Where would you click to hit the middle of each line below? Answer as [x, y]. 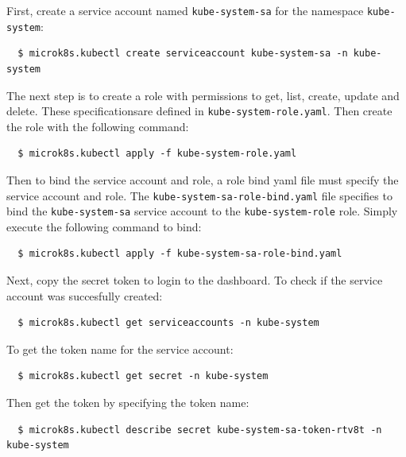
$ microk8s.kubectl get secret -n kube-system [143, 376]
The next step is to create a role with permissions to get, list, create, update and [203, 95]
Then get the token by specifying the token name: [128, 402]
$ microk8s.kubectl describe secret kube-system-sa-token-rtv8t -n [200, 430]
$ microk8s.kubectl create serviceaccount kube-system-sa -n [183, 54]
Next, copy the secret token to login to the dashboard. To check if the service [195, 280]
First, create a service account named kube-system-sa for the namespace [185, 10]
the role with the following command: [98, 126]
